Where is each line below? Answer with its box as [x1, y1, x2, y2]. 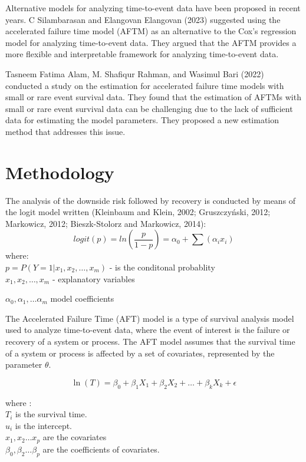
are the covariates [42, 431, 107, 443]
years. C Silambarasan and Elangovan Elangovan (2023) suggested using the [5, 13, 281, 25]
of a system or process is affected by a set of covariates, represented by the [5, 346, 275, 359]
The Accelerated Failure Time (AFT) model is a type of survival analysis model [5, 312, 294, 324]
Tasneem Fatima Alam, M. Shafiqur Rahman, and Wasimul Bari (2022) [5, 67, 264, 80]
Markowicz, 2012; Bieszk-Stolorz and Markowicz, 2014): [5, 217, 206, 229]
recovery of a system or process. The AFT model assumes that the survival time [5, 335, 295, 347]
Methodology [5, 160, 114, 184]
